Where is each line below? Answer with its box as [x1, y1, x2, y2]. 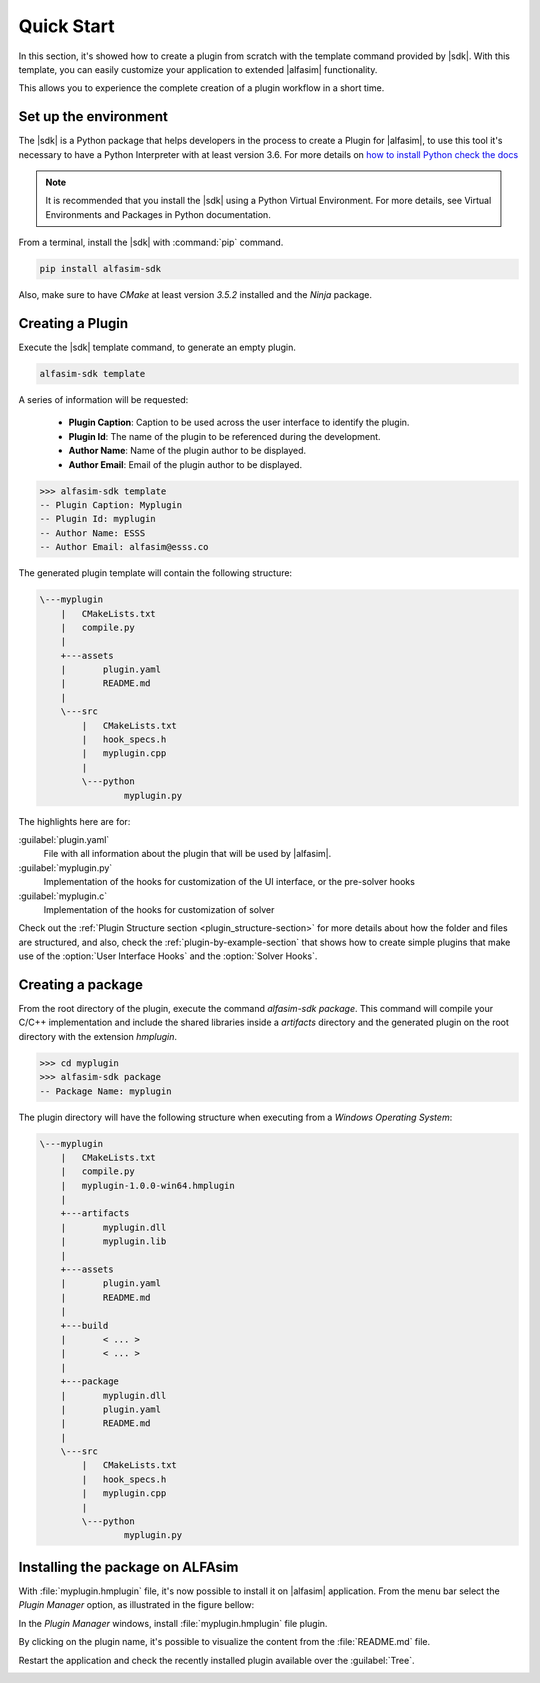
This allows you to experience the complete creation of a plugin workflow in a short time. [18, 82, 385, 94]
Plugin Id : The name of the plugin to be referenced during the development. [68, 430, 381, 442]
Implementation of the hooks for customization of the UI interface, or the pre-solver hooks [43, 876, 415, 888]
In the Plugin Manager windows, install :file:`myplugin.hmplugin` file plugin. [18, 1617, 328, 1629]
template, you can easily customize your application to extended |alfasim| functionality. [18, 63, 378, 75]
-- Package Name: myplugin [39, 1085, 172, 1097]
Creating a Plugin [18, 315, 129, 332]
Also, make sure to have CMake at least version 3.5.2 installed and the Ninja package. [18, 289, 372, 301]
